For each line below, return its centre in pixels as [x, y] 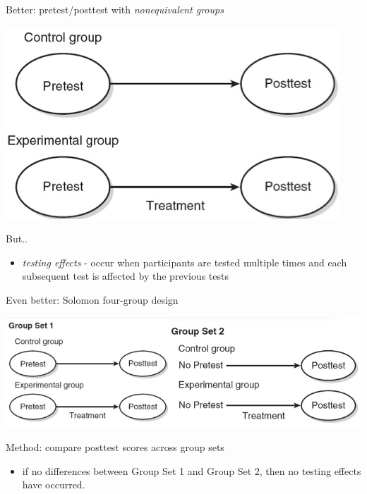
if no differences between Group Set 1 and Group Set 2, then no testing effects [192, 470]
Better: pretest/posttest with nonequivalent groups [115, 9]
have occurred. [54, 484]
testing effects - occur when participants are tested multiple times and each [185, 262]
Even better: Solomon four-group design [92, 299]
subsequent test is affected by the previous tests [125, 276]
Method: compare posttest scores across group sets [115, 446]
